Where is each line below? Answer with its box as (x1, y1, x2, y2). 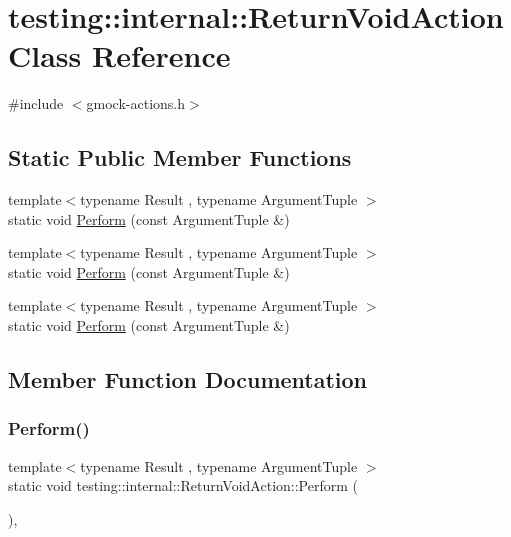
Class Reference (8, 35, 231, 76)
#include (8, 93, 64, 114)
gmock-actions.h (86, 93, 186, 114)
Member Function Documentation (8, 364, 368, 395)
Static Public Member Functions (8, 142, 352, 173)
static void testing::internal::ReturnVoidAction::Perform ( (8, 475, 358, 496)
